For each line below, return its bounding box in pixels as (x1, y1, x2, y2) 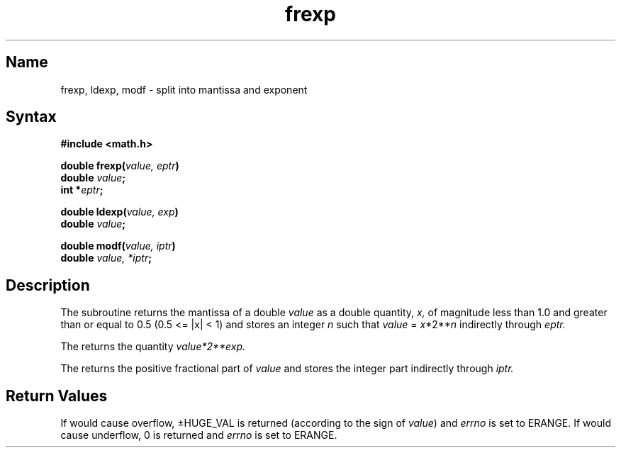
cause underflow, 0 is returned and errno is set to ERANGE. (60, 429, 337, 442)
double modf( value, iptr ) (60, 240, 176, 252)
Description (6, 276, 90, 294)
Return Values (6, 386, 108, 405)
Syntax (6, 108, 57, 126)
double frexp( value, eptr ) (60, 160, 179, 172)
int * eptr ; (60, 184, 103, 196)
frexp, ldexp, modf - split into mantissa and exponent (60, 83, 308, 96)
